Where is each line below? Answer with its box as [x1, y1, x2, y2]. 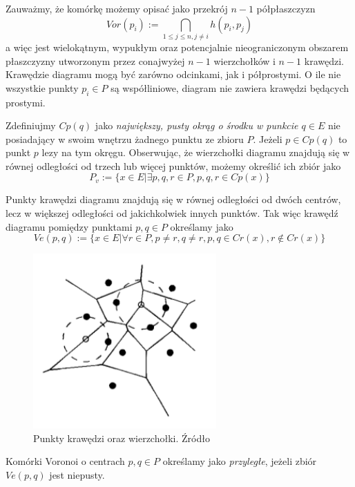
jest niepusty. [49, 468, 105, 482]
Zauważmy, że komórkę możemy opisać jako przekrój [6, 1, 228, 15]
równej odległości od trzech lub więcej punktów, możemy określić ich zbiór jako [6, 158, 341, 173]
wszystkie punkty [6, 80, 79, 95]
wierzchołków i [213, 53, 276, 68]
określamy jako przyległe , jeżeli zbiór [162, 454, 317, 468]
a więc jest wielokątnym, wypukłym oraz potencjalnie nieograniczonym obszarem [6, 39, 349, 54]
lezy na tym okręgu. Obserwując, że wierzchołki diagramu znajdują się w [41, 145, 350, 160]
